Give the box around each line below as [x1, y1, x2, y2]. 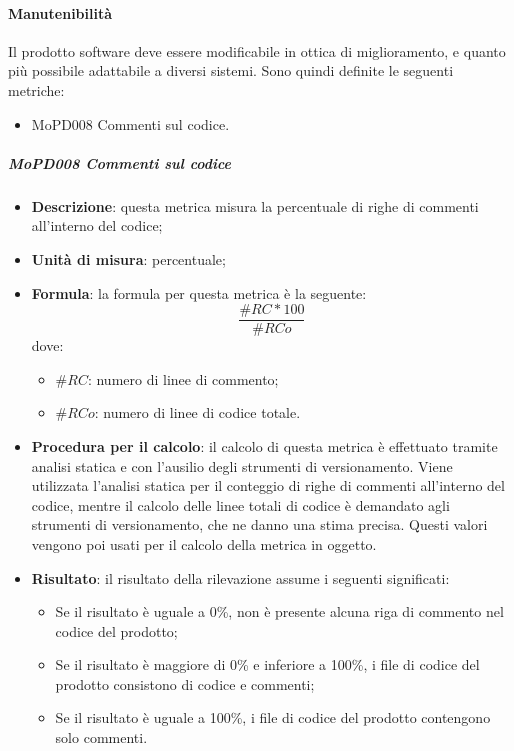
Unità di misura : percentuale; [31, 248, 226, 269]
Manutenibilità [8, 2, 113, 23]
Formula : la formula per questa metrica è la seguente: [31, 282, 367, 303]
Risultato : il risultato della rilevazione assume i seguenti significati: [31, 567, 450, 588]
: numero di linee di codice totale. [94, 402, 301, 423]
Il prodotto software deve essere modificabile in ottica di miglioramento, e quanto [8, 40, 506, 61]
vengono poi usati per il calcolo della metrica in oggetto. [31, 533, 377, 554]
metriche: [8, 79, 65, 100]
